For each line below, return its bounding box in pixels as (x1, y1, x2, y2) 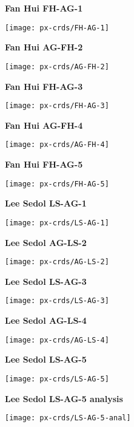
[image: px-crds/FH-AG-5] (5, 179, 109, 188)
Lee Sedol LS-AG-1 (5, 197, 87, 210)
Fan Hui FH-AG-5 (5, 158, 83, 170)
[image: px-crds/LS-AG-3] (5, 296, 109, 306)
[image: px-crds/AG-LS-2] (5, 258, 109, 267)
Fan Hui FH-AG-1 (5, 2, 83, 14)
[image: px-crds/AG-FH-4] (5, 140, 109, 149)
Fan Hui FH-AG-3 (5, 80, 83, 92)
